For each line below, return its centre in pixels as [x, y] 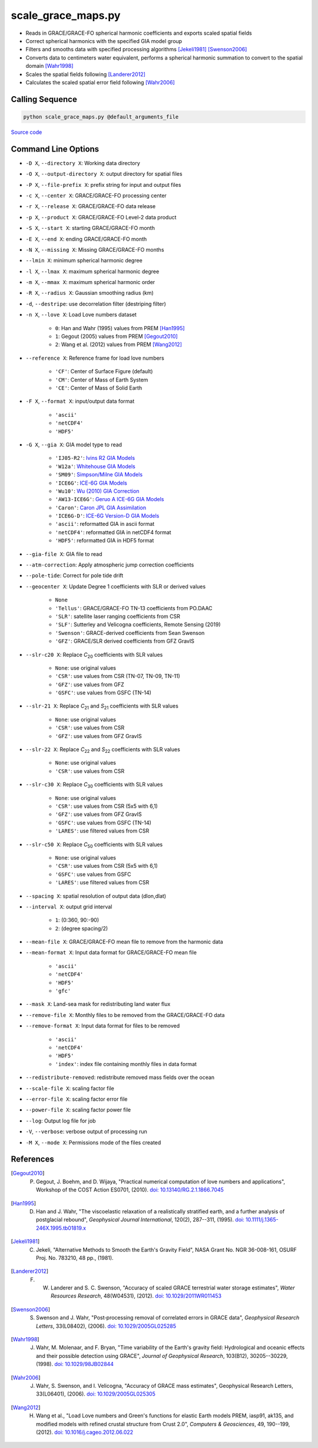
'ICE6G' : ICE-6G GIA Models [91, 483]
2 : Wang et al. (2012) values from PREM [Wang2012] [119, 344]
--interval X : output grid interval [69, 906]
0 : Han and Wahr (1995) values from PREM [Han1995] [120, 328]
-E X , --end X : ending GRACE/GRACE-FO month [86, 239]
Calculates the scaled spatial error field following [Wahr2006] [100, 82]
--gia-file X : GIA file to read [64, 554]
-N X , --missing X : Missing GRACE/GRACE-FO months [95, 249]
